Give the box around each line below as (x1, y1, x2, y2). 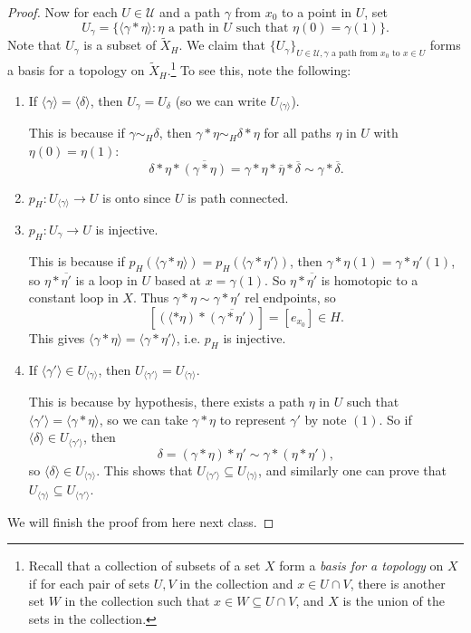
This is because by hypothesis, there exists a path (28, 392, 305, 411)
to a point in (282, 3, 352, 21)
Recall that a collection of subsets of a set (28, 556, 261, 575)
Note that (7, 35, 62, 54)
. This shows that (96, 460, 193, 479)
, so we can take (99, 409, 188, 428)
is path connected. (187, 187, 289, 206)
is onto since (102, 187, 171, 206)
